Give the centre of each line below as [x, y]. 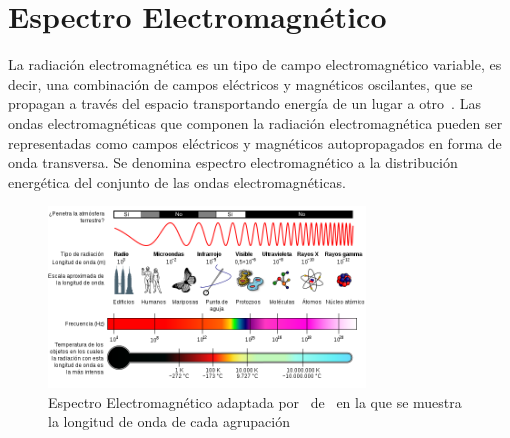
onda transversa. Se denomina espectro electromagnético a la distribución [233, 162]
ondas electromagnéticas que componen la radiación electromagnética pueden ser [255, 122]
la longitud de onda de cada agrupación [169, 421]
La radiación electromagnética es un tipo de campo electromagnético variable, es [255, 64]
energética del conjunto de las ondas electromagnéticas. [177, 181]
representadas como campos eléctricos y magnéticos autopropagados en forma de [255, 142]
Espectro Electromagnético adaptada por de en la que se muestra [255, 401]
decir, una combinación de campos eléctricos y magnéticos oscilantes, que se [240, 83]
